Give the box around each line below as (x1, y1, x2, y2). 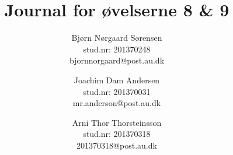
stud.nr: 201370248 (83, 43, 151, 55)
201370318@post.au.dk (76, 139, 157, 151)
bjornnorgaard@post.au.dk (69, 54, 165, 66)
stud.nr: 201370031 (83, 85, 151, 97)
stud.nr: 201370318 (83, 128, 151, 140)
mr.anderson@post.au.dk (72, 97, 161, 109)
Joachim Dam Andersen (74, 73, 160, 86)
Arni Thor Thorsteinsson (72, 116, 162, 128)
